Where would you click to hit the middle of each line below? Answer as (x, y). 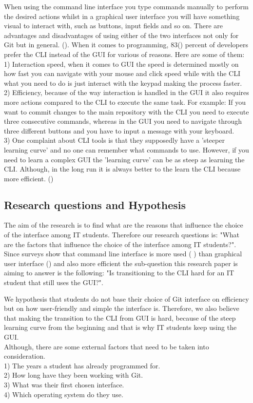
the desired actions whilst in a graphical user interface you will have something (122, 16)
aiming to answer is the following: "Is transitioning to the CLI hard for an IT (119, 273)
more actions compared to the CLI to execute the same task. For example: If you (125, 102)
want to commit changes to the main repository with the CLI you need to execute (126, 111)
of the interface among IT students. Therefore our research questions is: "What (122, 235)
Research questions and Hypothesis (95, 204)
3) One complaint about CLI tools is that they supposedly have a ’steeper (114, 140)
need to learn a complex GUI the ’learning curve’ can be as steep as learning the (124, 159)
